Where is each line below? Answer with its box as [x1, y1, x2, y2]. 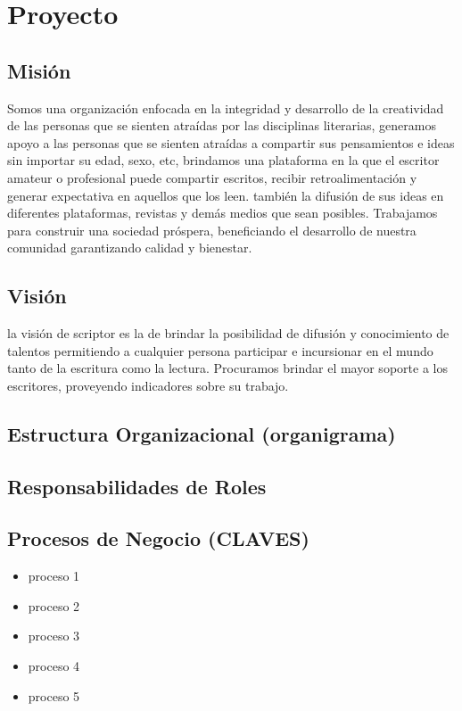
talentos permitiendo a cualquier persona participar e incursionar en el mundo [7, 341, 433, 360]
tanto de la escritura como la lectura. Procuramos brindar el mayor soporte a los [7, 359, 448, 377]
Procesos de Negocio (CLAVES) [7, 525, 309, 552]
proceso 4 [28, 657, 80, 675]
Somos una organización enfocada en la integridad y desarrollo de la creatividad [7, 98, 444, 117]
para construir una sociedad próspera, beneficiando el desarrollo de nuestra [7, 220, 417, 239]
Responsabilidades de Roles [7, 472, 267, 500]
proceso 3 [28, 626, 80, 645]
